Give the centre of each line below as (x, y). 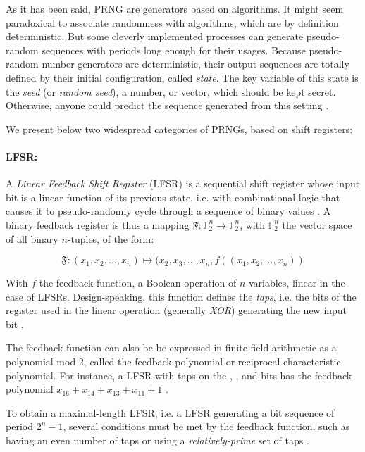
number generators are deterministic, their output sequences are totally (196, 64)
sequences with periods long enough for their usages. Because (174, 50)
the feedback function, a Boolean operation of (138, 283)
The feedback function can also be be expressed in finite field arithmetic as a (171, 347)
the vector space (317, 224)
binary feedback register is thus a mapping (98, 224)
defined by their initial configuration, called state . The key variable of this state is (182, 77)
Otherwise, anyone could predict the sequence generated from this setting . (167, 105)
